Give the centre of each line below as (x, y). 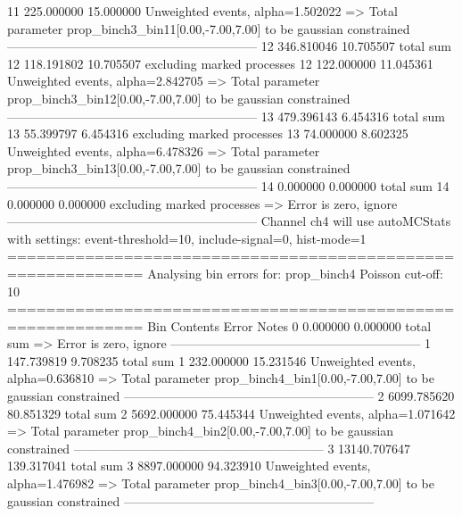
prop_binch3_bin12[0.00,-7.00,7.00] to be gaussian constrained (179, 98)
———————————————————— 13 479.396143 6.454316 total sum (226, 116)
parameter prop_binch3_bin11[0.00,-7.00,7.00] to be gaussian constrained (209, 28)
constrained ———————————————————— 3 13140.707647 (209, 448)
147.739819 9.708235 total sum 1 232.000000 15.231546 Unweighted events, (211, 360)
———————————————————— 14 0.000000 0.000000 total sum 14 (228, 185)
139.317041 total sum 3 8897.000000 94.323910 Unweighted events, (189, 466)
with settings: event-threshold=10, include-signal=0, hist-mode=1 (187, 238)
